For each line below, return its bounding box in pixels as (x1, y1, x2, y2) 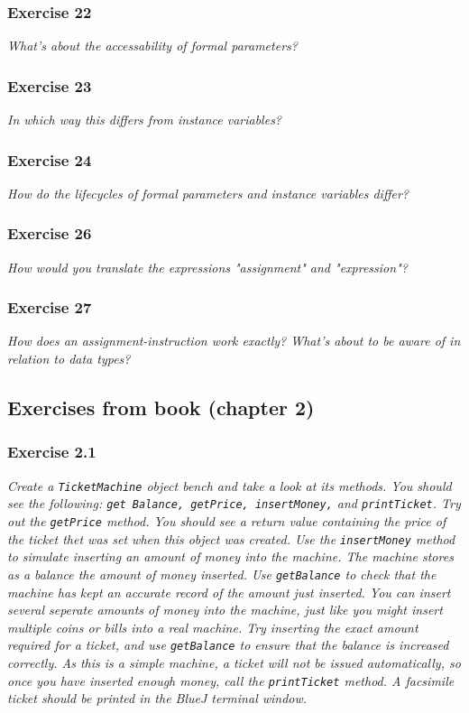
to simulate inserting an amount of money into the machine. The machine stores (7, 547, 454, 566)
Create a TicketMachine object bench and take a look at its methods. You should (7, 476, 452, 495)
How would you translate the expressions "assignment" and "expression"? (7, 257, 408, 276)
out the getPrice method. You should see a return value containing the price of (7, 511, 446, 530)
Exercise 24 (7, 148, 92, 171)
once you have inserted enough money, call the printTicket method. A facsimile (7, 671, 455, 690)
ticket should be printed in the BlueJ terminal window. (7, 689, 308, 708)
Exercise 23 (7, 74, 92, 97)
